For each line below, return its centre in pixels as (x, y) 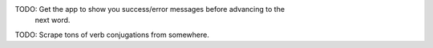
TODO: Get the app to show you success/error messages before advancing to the (150, 9)
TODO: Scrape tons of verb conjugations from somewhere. (112, 35)
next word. (53, 20)
